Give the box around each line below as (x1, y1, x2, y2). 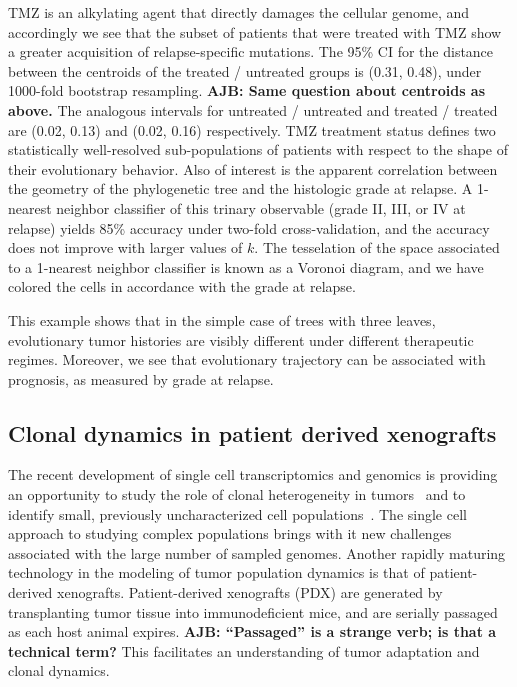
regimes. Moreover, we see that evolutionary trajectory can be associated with (8, 349, 486, 370)
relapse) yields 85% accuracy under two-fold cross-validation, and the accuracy (8, 217, 490, 238)
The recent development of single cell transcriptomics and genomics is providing (8, 464, 498, 485)
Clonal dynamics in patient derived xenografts (8, 417, 497, 448)
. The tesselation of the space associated (254, 237, 500, 258)
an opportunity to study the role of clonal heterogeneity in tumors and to (8, 484, 466, 505)
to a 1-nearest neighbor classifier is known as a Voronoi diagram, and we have (8, 256, 484, 277)
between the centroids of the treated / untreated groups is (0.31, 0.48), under (8, 60, 482, 81)
